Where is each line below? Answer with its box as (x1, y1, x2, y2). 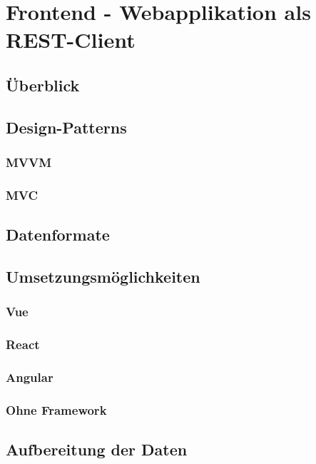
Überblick (6, 74, 80, 96)
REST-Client (6, 25, 136, 54)
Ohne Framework (6, 400, 107, 418)
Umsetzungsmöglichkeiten (6, 265, 200, 287)
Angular (6, 368, 53, 385)
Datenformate (6, 223, 110, 246)
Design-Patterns (6, 116, 127, 138)
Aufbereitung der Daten (6, 438, 188, 460)
